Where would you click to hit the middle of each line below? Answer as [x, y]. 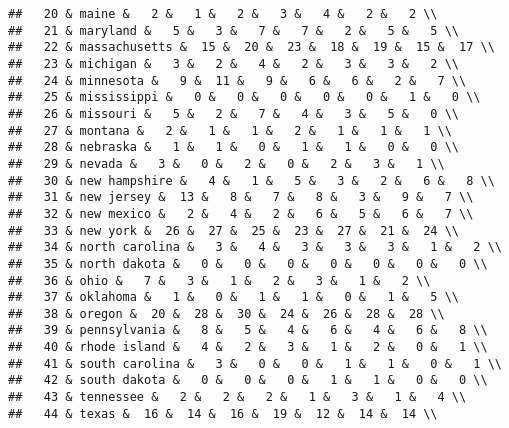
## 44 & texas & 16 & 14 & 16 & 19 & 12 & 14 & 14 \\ [223, 413]
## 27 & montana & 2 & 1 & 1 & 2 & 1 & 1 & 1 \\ [230, 130]
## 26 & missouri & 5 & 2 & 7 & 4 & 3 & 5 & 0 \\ [234, 113]
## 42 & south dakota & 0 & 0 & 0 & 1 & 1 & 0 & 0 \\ [248, 380]
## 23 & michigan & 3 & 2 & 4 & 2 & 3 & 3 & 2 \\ [234, 63]
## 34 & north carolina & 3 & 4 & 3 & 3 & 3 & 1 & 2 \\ [255, 247]
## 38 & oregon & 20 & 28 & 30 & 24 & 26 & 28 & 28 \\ [226, 313]
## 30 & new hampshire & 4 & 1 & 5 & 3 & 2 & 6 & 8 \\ [251, 180]
